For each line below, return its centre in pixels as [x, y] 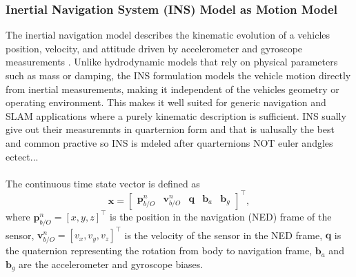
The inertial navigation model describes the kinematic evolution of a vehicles [168, 35]
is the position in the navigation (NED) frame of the [221, 216]
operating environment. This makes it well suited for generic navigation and [166, 102]
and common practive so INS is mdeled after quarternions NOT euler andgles [169, 142]
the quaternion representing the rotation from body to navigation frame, [159, 250]
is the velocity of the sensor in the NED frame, [224, 235]
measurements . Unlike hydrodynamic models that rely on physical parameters [172, 62]
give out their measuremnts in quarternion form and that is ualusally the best [170, 129]
